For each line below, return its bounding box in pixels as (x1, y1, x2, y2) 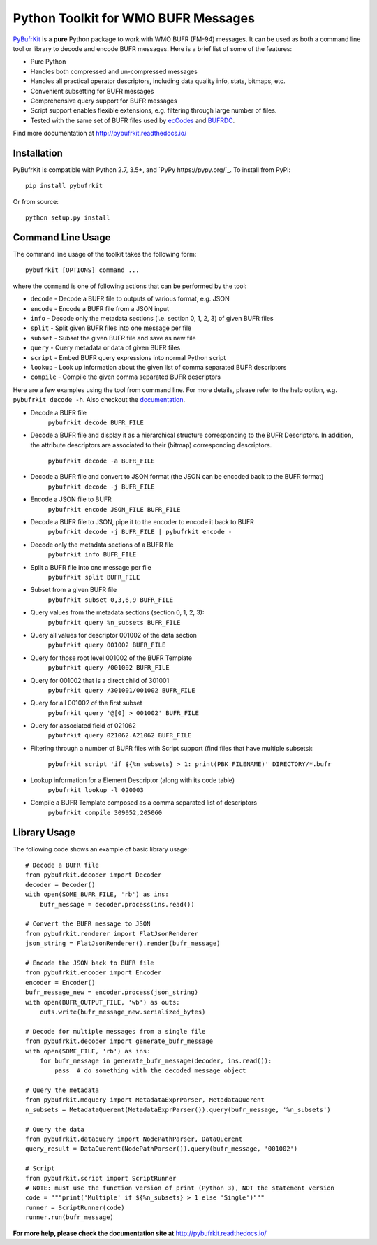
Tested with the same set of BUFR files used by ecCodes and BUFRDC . (30, 116, 235, 124)
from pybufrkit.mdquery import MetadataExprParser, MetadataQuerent (25, 1096, 265, 1104)
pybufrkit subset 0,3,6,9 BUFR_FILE (47, 596, 174, 604)
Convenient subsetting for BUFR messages (30, 87, 154, 95)
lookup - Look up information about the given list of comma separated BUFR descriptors (30, 363, 287, 371)
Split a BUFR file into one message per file (30, 563, 151, 571)
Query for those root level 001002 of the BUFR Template (30, 654, 192, 662)
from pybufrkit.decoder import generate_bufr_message (25, 1037, 213, 1045)
